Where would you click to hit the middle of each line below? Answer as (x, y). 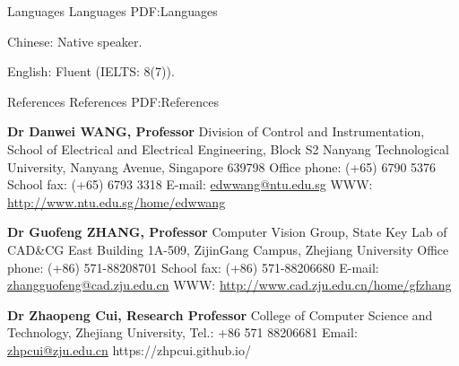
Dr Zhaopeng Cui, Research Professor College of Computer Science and (220, 314)
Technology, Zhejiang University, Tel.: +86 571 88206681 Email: (182, 332)
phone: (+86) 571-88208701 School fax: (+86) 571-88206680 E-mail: (193, 267)
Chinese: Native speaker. (75, 41)
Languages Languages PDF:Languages (113, 11)
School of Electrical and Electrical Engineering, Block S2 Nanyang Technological (228, 148)
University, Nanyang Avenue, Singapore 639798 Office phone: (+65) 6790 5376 (222, 166)
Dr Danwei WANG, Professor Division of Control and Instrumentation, (216, 131)
